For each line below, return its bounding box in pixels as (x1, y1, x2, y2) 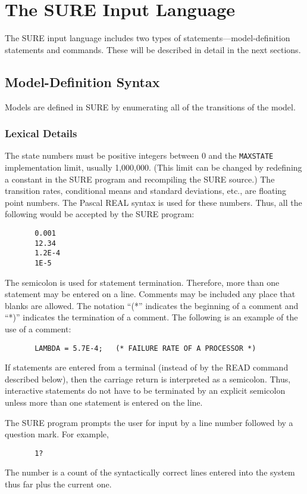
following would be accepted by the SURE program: (5, 208, 195, 220)
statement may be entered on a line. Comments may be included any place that (5, 288, 296, 300)
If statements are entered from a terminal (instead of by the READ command (5, 361, 289, 373)
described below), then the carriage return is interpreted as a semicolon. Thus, (5, 372, 291, 385)
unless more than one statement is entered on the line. (5, 396, 203, 408)
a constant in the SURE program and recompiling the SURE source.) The (5, 172, 275, 185)
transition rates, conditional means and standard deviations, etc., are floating (5, 184, 287, 197)
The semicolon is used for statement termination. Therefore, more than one (5, 276, 280, 288)
